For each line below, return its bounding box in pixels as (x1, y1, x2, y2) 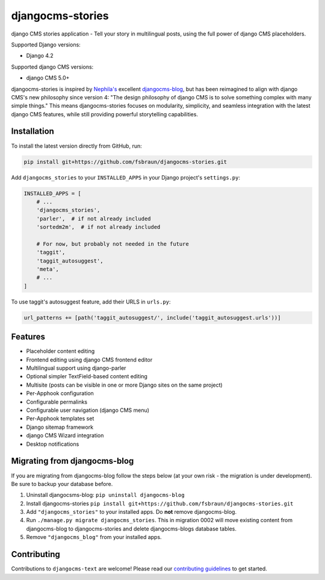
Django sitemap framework (26, 423, 93, 431)
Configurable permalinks (26, 398, 87, 405)
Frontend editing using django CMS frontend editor (26, 356, 153, 363)
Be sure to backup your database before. (11, 480, 113, 487)
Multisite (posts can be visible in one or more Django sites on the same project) (26, 381, 223, 388)
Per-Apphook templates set (26, 415, 94, 422)
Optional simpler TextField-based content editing (26, 373, 147, 380)
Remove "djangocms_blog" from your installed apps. (26, 534, 162, 541)
